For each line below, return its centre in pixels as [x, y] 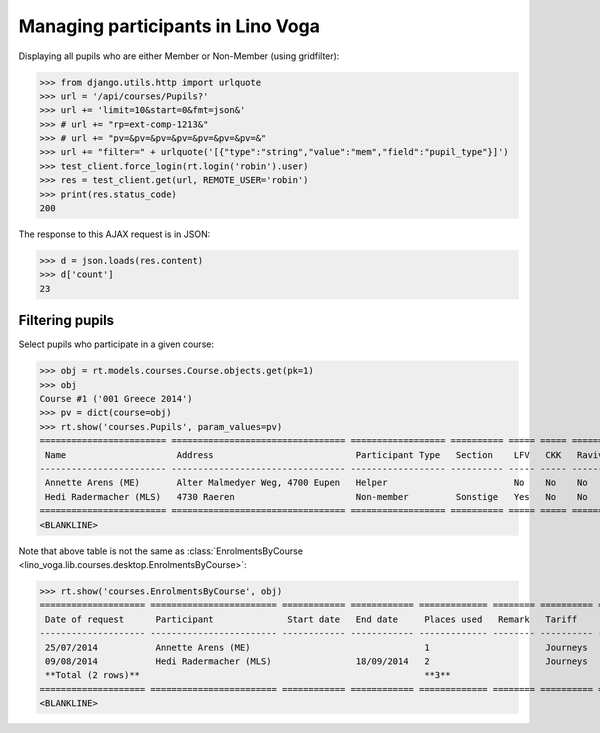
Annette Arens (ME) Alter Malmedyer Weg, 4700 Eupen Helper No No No [317, 483]
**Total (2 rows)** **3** [248, 675]
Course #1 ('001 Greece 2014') [116, 399]
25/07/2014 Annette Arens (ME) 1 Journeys [317, 647]
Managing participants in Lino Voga [169, 26]
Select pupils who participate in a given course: [116, 344]
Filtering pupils [66, 320]
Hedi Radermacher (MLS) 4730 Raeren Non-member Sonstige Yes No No [317, 496]
